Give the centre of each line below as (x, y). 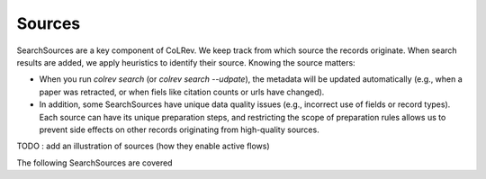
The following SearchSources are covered (94, 163)
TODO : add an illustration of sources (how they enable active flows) (143, 146)
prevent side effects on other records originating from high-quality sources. (179, 130)
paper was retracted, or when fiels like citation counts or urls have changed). (182, 92)
